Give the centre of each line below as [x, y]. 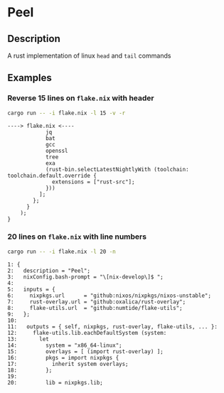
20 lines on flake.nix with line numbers [77, 237]
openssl [57, 151]
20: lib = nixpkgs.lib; [55, 382]
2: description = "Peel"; [49, 271]
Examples [30, 78]
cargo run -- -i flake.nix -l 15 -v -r [66, 113]
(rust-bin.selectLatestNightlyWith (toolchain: [117, 169]
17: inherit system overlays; [68, 364]
